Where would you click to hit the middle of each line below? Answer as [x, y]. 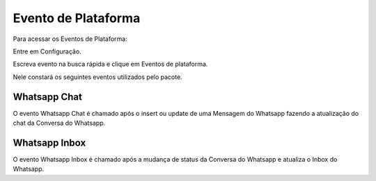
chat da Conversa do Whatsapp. [59, 123]
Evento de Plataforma [77, 18]
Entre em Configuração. [47, 51]
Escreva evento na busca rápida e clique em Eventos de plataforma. [110, 64]
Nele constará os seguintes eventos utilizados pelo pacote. [97, 77]
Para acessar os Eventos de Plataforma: [70, 39]
